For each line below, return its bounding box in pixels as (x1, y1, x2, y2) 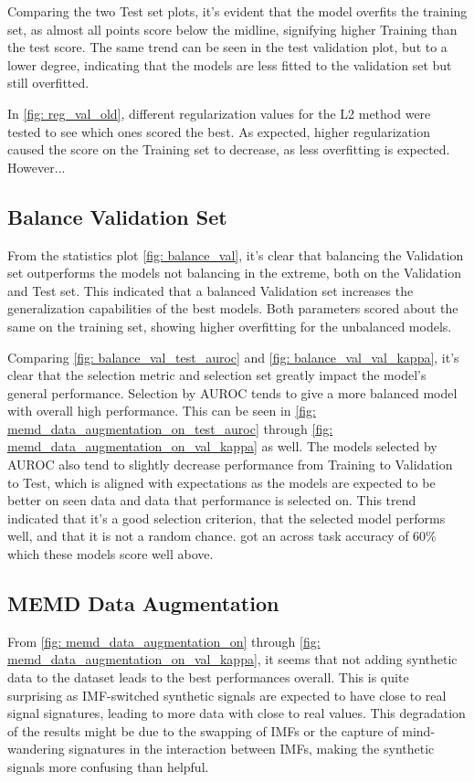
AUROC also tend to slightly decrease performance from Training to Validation (7, 455, 453, 474)
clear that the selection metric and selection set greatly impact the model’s (7, 365, 427, 385)
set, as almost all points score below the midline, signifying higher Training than (7, 19, 458, 38)
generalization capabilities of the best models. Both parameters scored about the (7, 299, 458, 318)
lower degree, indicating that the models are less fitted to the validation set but (7, 55, 452, 74)
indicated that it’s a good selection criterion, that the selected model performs (7, 508, 446, 527)
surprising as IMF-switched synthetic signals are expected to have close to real (7, 685, 447, 704)
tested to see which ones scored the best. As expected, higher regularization (7, 122, 430, 141)
